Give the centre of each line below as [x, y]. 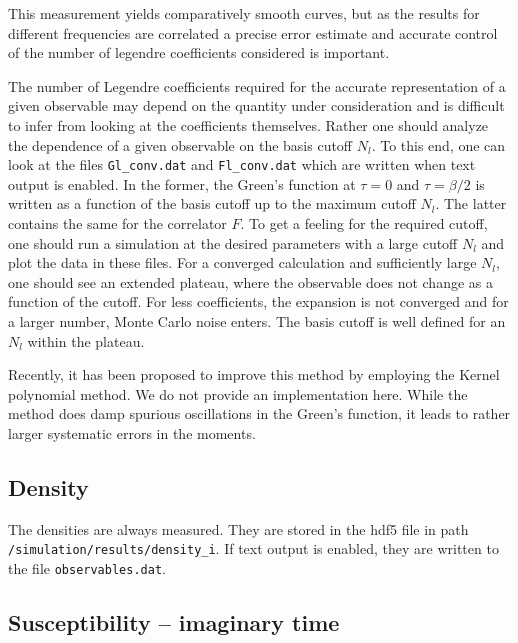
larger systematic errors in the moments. [132, 432]
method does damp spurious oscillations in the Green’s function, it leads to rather [259, 413]
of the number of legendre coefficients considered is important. [199, 52]
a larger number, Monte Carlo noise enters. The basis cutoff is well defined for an [257, 320]
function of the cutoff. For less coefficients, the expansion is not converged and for [258, 301]
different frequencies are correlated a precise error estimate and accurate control [253, 32]
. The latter [471, 203]
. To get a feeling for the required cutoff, [364, 223]
